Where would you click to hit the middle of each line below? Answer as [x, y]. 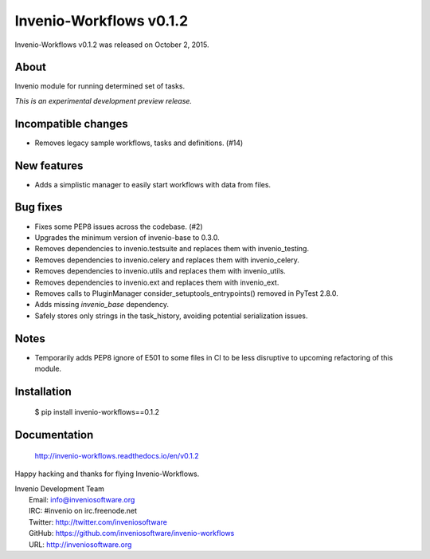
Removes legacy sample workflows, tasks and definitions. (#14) [139, 143]
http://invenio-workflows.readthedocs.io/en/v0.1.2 [117, 455]
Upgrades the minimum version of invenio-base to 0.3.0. [127, 237]
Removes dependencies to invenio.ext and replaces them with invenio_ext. [157, 282]
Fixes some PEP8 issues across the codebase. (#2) [119, 226]
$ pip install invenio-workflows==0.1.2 [97, 412]
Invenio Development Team [60, 488]
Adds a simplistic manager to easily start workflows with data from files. [152, 184]
